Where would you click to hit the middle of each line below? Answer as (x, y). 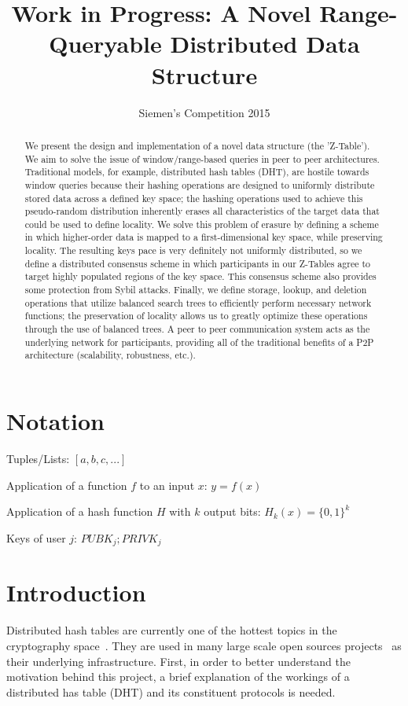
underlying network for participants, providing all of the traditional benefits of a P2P (199, 342)
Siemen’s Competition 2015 (204, 112)
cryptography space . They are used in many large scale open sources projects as (204, 645)
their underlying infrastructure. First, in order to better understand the (179, 661)
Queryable (105, 44)
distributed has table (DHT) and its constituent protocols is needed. (171, 691)
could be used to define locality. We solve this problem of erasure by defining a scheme (202, 224)
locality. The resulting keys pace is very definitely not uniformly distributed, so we (193, 250)
